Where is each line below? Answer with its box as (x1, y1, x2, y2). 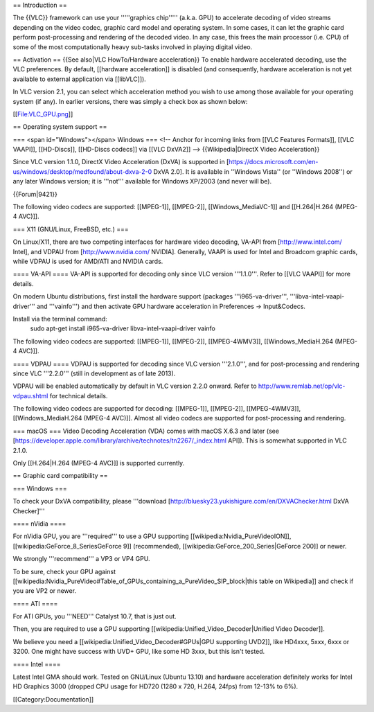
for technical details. (49, 391, 108, 400)
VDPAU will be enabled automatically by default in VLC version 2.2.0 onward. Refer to (12, 382, 257, 391)
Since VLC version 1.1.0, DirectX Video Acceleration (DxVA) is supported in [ (12, 158, 229, 166)
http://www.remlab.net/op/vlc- (258, 382, 346, 391)
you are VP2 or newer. (12, 587, 76, 595)
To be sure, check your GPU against (12, 567, 116, 576)
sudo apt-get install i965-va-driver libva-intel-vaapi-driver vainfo (30, 324, 216, 332)
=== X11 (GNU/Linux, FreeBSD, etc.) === (12, 225, 130, 233)
